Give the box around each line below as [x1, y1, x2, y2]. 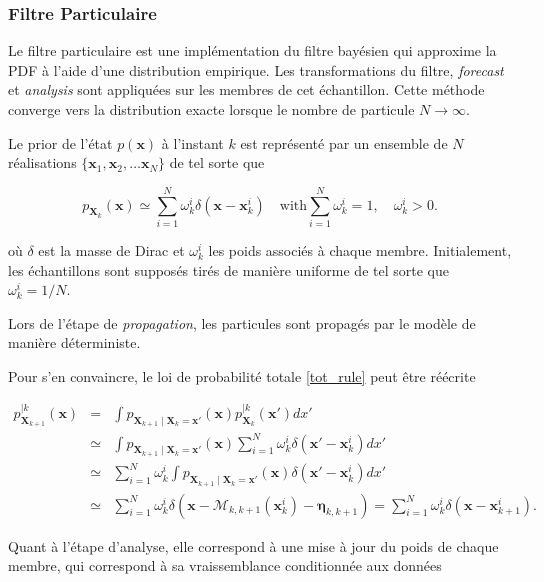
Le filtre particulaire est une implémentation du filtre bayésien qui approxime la [8, 40, 497, 61]
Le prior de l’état [8, 132, 113, 153]
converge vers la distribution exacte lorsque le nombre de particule [8, 99, 415, 119]
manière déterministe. [8, 332, 141, 353]
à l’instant [161, 132, 224, 153]
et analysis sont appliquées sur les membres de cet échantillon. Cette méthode [8, 79, 485, 100]
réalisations [8, 152, 77, 173]
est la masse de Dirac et [38, 239, 185, 260]
